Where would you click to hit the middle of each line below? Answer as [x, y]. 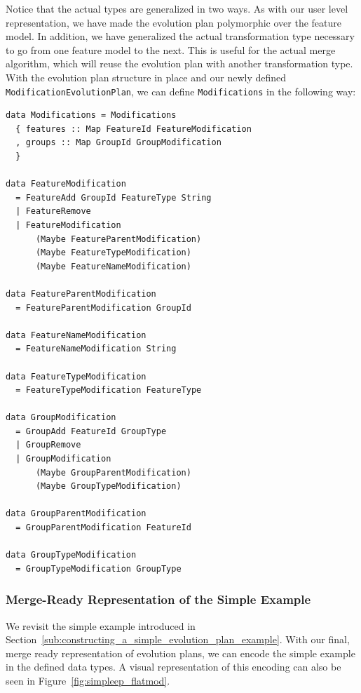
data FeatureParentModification [81, 294]
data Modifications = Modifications [91, 115]
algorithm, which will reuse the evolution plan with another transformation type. [179, 63]
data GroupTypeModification [71, 555]
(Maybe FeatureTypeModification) [113, 253]
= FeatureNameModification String [96, 349]
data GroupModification [61, 418]
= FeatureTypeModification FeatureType [109, 390]
